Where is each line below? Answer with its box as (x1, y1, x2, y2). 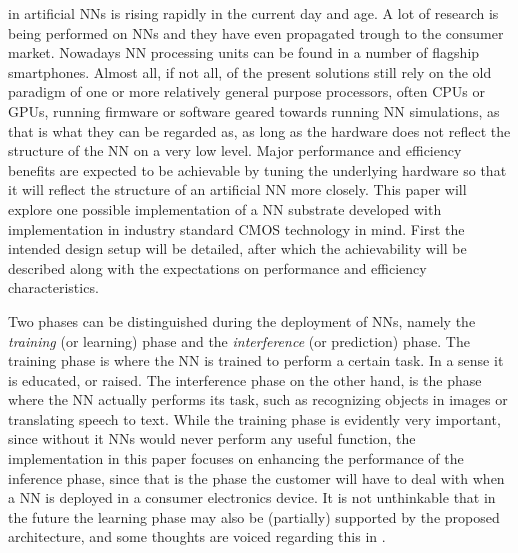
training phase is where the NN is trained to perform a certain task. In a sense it (8, 350, 504, 371)
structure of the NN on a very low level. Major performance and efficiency (8, 140, 462, 161)
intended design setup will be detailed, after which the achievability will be (8, 238, 467, 259)
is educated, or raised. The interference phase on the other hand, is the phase (8, 369, 482, 390)
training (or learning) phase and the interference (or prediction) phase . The (8, 330, 470, 351)
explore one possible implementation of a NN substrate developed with (8, 198, 442, 219)
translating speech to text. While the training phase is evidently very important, (8, 408, 501, 429)
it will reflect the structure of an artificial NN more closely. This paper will (8, 179, 467, 200)
